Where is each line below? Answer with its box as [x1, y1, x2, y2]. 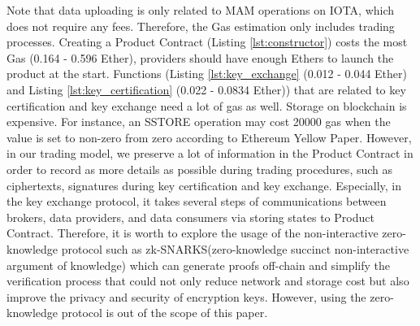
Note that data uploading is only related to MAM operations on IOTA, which [6, 2, 395, 18]
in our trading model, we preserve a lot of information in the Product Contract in [6, 145, 414, 162]
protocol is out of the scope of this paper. [61, 304, 268, 321]
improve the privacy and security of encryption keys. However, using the [6, 288, 366, 305]
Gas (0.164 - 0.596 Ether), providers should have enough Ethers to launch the [6, 49, 394, 66]
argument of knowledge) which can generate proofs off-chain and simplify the [6, 256, 390, 273]
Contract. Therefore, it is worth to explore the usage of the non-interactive [6, 224, 379, 241]
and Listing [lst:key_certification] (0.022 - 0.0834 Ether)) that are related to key [6, 80, 406, 98]
